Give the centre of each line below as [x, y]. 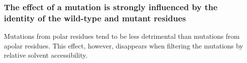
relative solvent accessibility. [46, 55]
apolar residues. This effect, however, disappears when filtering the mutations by [123, 45]
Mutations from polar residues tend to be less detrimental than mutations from [122, 36]
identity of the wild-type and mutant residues [95, 18]
